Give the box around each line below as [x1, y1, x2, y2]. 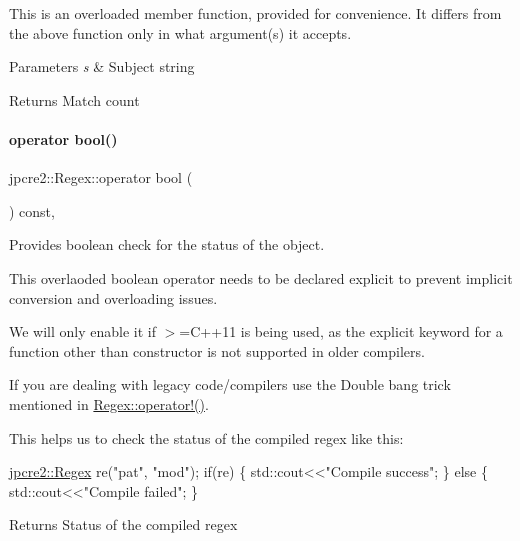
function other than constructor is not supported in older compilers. [9, 340, 425, 361]
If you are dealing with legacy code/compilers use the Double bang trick [9, 374, 451, 395]
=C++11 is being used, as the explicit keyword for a [179, 321, 503, 342]
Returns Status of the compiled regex [9, 514, 238, 535]
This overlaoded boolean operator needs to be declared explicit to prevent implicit [9, 267, 513, 288]
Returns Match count [9, 89, 140, 110]
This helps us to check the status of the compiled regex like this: [9, 427, 404, 448]
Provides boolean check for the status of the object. [9, 234, 325, 255]
